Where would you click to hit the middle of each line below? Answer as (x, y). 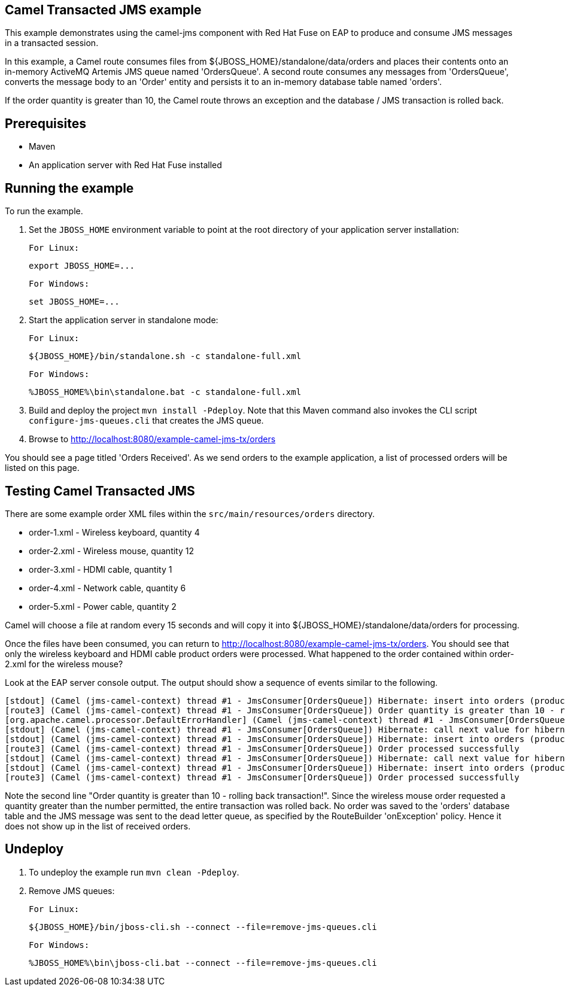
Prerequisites (45, 123)
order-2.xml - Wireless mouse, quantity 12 (111, 551)
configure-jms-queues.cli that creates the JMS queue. (146, 421)
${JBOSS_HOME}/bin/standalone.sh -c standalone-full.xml (165, 356)
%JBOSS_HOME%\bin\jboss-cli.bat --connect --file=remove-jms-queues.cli (203, 963)
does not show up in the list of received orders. (98, 826)
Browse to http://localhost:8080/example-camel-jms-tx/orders (152, 439)
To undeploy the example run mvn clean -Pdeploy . (134, 872)
